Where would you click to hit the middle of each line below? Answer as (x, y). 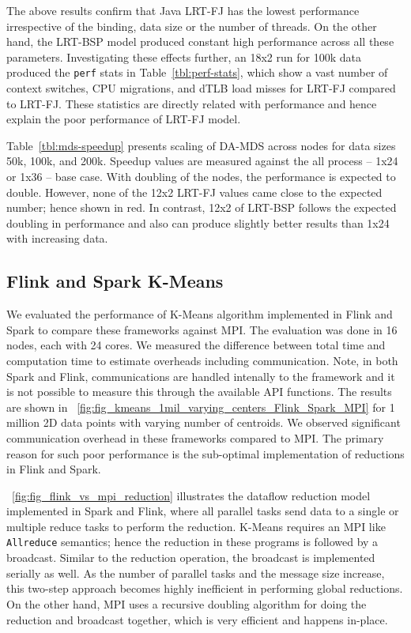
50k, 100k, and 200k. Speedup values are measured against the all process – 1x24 (202, 161)
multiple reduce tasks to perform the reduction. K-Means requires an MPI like (196, 526)
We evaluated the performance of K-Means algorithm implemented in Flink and (200, 314)
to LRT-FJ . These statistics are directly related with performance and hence (192, 103)
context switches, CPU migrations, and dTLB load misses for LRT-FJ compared (201, 88)
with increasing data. (57, 238)
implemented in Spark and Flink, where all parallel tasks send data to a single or (203, 511)
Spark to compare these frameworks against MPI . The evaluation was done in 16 (202, 329)
